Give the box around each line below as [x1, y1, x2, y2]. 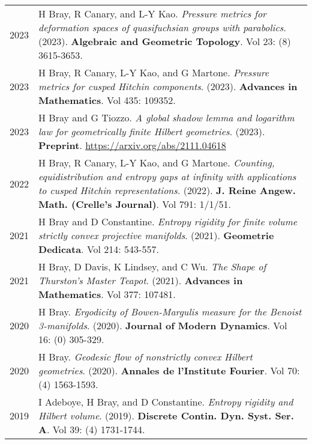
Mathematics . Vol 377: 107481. [38, 287, 176, 301]
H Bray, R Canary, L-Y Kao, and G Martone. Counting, [38, 156, 275, 169]
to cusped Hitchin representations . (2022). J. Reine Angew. [38, 183, 296, 197]
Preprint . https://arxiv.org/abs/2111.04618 [38, 138, 226, 152]
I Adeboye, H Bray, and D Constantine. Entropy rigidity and [38, 395, 293, 409]
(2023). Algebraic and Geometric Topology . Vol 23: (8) [38, 34, 291, 48]
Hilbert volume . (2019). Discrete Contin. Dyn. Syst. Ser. [38, 409, 294, 422]
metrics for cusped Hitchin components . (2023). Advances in [38, 79, 298, 93]
